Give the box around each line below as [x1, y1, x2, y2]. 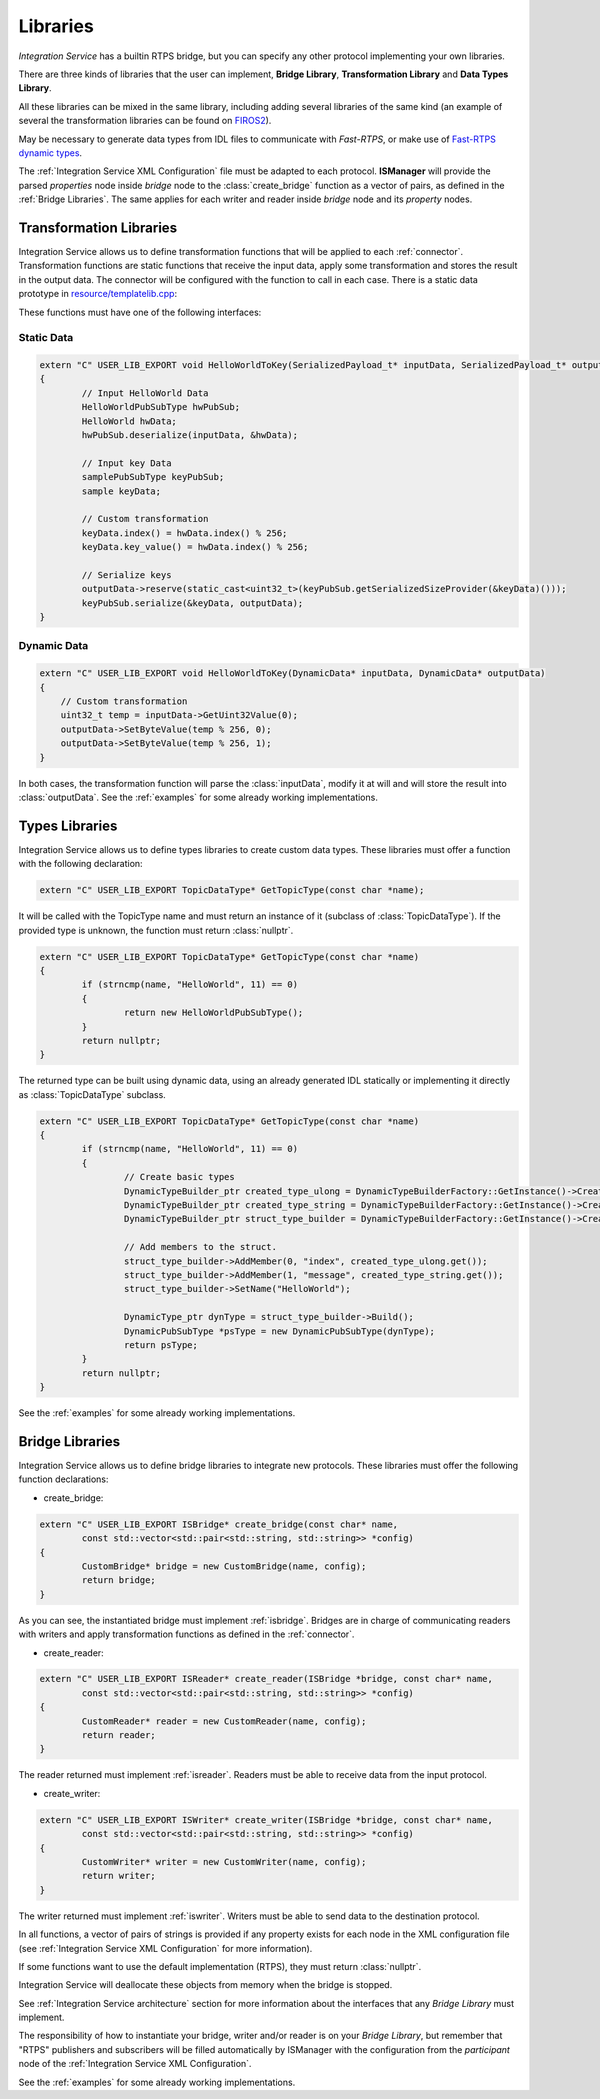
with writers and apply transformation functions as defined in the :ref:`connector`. [18, 1628, 355, 1640]
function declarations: [18, 1473, 109, 1485]
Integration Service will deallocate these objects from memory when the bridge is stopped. [18, 1979, 393, 1991]
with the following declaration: [18, 858, 144, 870]
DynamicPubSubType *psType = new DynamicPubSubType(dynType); [123, 1325, 435, 1337]
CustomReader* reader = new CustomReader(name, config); [81, 1715, 367, 1727]
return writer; [81, 1870, 157, 1882]
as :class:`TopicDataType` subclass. [18, 1088, 167, 1100]
